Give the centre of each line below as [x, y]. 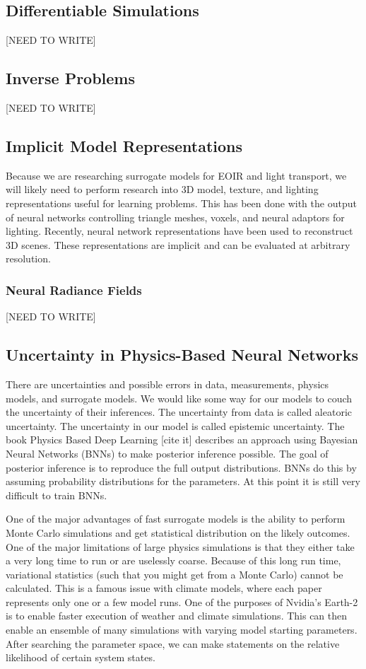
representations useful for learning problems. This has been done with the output [181, 203]
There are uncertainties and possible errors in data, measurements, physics [167, 384]
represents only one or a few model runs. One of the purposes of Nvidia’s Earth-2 [182, 601]
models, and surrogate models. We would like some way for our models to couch [179, 398]
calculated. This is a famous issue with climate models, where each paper [164, 588]
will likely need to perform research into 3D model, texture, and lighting [162, 189]
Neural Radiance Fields [74, 290]
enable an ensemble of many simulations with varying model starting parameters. [182, 630]
